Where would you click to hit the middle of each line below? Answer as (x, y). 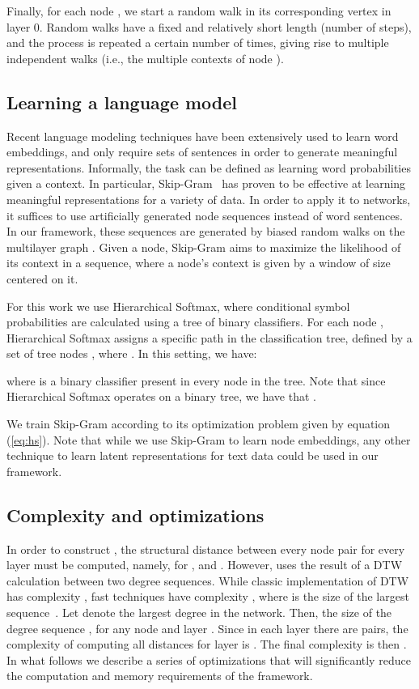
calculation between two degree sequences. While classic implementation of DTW (208, 580)
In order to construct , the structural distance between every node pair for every (206, 549)
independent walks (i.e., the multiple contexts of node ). (145, 58)
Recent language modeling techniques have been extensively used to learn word (203, 136)
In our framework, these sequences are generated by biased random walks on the (206, 231)
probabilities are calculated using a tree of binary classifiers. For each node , (195, 322)
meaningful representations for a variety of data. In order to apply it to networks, (209, 199)
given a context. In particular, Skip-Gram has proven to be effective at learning (206, 183)
